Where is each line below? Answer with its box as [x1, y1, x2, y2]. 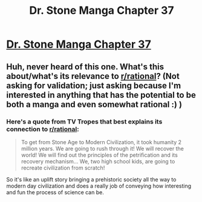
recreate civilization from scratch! [21, 164, 105, 171]
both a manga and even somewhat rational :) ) [6, 99, 183, 109]
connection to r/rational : [6, 125, 80, 133]
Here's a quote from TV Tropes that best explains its [6, 117, 163, 125]
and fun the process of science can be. [6, 188, 104, 196]
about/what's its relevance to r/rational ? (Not [6, 71, 180, 81]
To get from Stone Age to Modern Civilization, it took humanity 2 [21, 138, 182, 145]
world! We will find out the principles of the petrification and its [21, 151, 178, 159]
